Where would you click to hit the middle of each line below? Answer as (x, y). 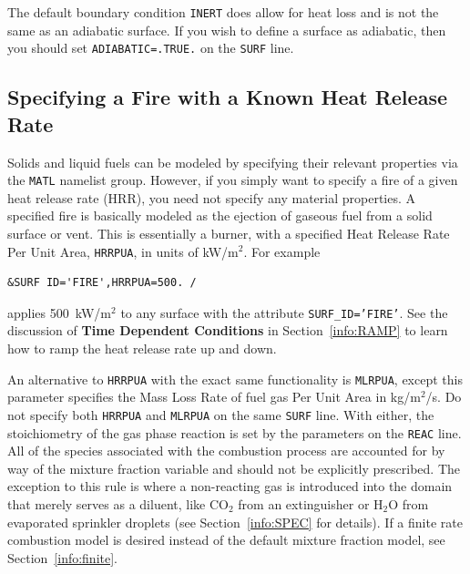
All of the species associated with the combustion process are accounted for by (226, 451)
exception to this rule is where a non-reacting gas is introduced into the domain (230, 486)
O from (409, 503)
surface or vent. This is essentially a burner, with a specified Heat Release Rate (229, 233)
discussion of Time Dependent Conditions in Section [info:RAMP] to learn (228, 330)
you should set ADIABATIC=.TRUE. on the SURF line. (151, 48)
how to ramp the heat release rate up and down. (142, 348)
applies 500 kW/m (60, 312)
